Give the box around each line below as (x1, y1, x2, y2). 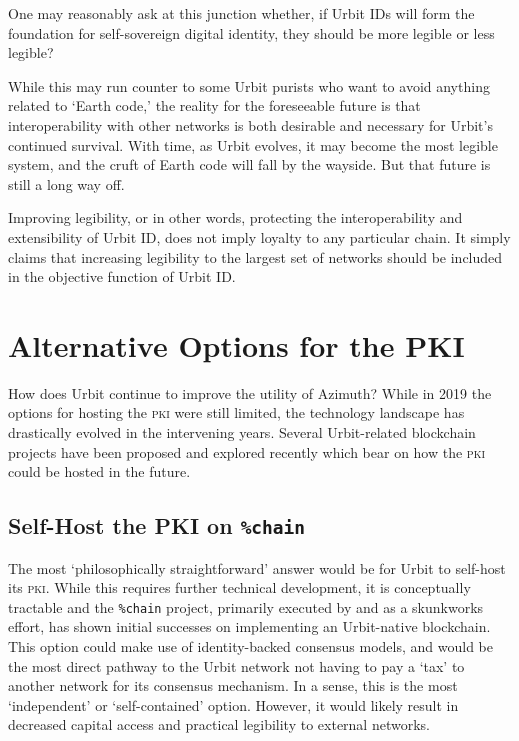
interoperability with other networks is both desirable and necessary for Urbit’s (8, 114, 493, 135)
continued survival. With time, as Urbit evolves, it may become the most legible (8, 134, 498, 155)
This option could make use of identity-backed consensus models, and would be (8, 636, 493, 657)
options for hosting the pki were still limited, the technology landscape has (8, 402, 465, 423)
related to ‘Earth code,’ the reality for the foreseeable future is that (8, 95, 421, 116)
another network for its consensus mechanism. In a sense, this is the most (8, 675, 458, 696)
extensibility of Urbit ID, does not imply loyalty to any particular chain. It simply (8, 226, 511, 247)
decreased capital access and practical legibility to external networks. (8, 714, 430, 735)
